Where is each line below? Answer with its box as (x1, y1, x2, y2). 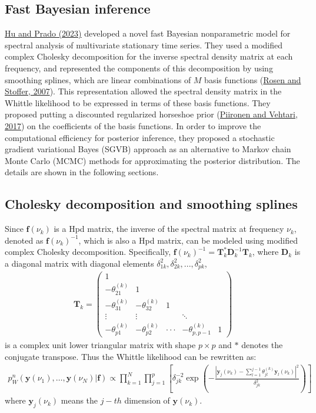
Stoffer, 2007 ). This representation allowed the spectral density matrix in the (5, 85, 282, 97)
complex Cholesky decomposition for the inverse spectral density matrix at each (5, 50, 293, 63)
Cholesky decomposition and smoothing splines (5, 195, 298, 213)
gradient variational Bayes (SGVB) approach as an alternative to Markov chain (5, 143, 291, 155)
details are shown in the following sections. (5, 166, 159, 178)
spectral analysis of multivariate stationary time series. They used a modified (5, 38, 283, 51)
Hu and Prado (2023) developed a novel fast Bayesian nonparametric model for (5, 27, 291, 40)
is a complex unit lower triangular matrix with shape (5, 339, 196, 351)
